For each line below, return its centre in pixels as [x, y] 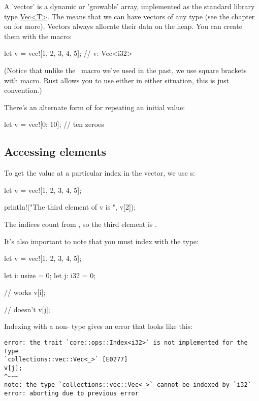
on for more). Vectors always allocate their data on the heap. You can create [123, 26]
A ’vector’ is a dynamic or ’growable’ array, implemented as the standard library [129, 6]
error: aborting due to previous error [71, 394]
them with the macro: [38, 36]
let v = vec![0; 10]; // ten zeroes [54, 124]
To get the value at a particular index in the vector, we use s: [100, 173]
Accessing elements [55, 152]
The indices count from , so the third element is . [80, 224]
